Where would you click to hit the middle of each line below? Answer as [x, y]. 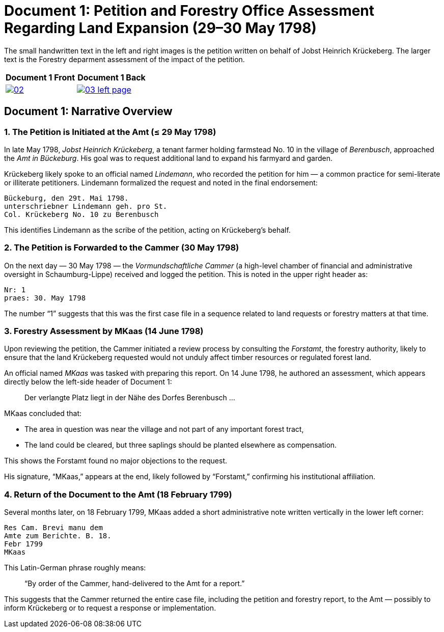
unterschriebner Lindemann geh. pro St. [86, 206]
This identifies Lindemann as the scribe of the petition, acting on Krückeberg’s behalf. [147, 230]
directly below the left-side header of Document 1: [88, 382]
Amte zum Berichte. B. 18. [58, 536]
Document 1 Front [40, 77]
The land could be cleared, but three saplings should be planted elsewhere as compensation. [181, 445]
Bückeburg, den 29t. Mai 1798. [66, 198]
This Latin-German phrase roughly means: [75, 568]
